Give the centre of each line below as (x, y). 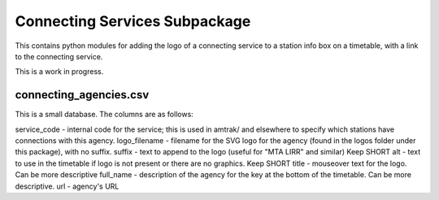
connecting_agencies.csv (82, 95)
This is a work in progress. (59, 72)
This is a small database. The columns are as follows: (104, 115)
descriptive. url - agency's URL (67, 186)
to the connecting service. (59, 56)
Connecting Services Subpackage (133, 21)
